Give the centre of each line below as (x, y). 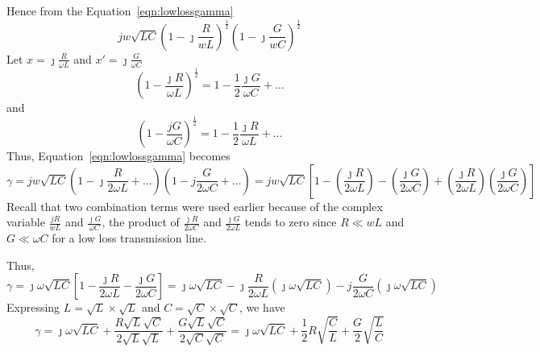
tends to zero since (291, 222)
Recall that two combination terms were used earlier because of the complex (195, 206)
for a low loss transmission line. (129, 238)
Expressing (33, 307)
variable (26, 222)
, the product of (141, 222)
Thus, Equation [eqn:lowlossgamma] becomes (118, 156)
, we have (262, 307)
